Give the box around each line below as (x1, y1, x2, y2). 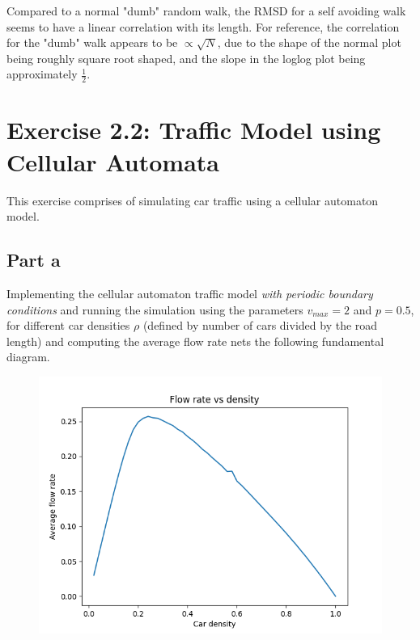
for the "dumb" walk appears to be (6, 34, 178, 51)
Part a (6, 247, 61, 272)
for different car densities (6, 317, 130, 334)
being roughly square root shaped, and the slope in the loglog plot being (6, 49, 366, 66)
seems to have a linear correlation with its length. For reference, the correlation (6, 18, 400, 35)
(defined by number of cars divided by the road (142, 317, 378, 334)
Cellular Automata (6, 145, 219, 178)
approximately (6, 65, 78, 82)
